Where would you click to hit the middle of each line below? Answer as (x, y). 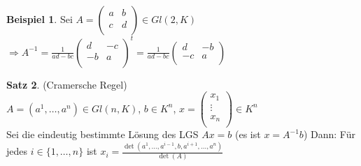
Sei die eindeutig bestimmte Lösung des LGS (102, 134)
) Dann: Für (329, 134)
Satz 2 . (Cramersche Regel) (67, 84)
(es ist (248, 134)
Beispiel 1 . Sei (40, 19)
